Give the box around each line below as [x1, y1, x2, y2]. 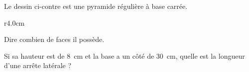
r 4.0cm [4, 17, 25, 28]
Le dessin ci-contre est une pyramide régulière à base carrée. [4, 1, 188, 11]
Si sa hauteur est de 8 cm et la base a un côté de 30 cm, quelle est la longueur [4, 50, 245, 61]
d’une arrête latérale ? [4, 60, 72, 71]
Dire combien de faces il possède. [4, 34, 105, 44]
